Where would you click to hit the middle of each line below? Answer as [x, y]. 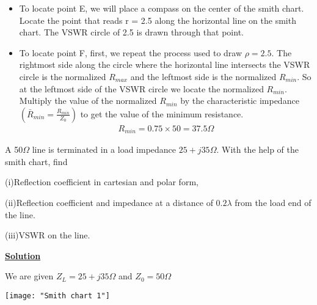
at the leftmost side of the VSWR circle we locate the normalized [141, 88]
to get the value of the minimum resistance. [162, 113]
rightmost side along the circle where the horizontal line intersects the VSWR [165, 64]
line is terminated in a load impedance [104, 149]
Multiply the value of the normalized [88, 101]
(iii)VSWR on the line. [48, 235]
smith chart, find [36, 161]
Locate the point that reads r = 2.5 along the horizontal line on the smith [158, 20]
